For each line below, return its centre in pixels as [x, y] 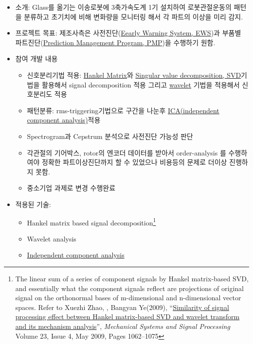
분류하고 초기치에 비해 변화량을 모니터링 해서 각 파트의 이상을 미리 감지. [134, 16]
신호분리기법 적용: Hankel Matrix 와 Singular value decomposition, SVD [134, 75]
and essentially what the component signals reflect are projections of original [129, 288]
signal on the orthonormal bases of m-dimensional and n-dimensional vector [128, 298]
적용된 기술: [33, 204]
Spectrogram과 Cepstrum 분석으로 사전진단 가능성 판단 [110, 136]
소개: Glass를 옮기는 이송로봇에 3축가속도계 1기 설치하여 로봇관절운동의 [123, 7]
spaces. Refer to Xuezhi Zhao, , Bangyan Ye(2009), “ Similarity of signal [122, 307]
